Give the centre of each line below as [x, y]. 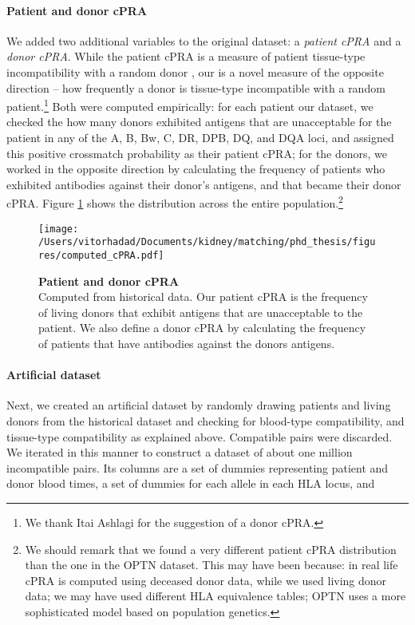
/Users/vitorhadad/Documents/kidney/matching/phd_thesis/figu [207, 242]
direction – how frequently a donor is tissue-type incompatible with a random [196, 87]
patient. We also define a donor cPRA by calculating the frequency [202, 328]
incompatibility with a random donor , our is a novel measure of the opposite [195, 71]
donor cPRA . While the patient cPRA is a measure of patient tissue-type [186, 56]
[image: [59, 229]
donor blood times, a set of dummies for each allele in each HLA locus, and [191, 483]
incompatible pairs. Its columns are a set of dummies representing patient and [198, 467]
